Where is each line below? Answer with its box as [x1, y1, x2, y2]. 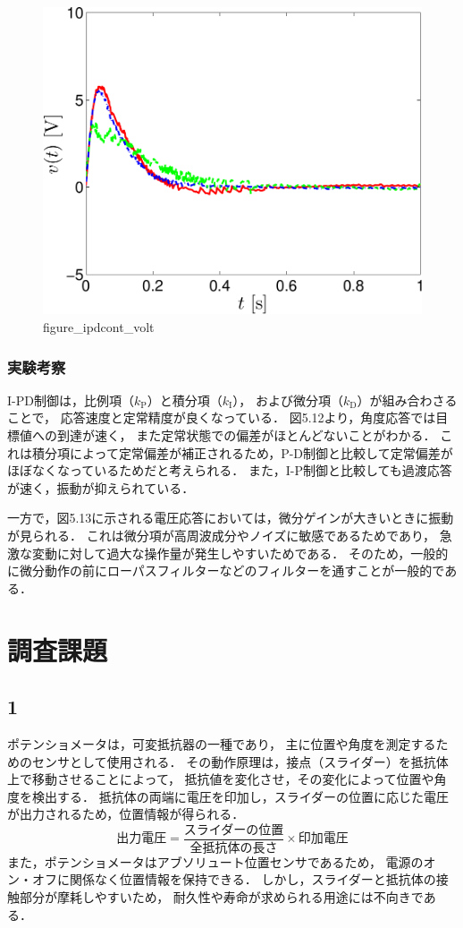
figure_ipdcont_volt [43, 318, 155, 336]
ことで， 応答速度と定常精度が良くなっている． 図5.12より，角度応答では [7, 408, 436, 427]
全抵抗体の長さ [189, 841, 278, 855]
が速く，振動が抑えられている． [7, 478, 195, 497]
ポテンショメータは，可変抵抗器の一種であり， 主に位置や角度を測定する [7, 734, 436, 753]
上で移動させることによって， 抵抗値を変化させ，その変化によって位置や [7, 770, 434, 788]
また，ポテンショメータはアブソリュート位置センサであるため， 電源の [7, 852, 424, 871]
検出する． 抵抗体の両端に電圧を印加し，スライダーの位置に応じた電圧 [31, 787, 450, 805]
